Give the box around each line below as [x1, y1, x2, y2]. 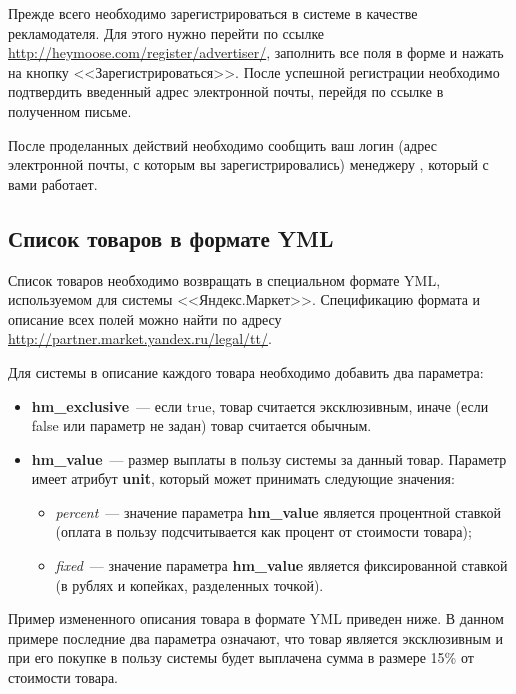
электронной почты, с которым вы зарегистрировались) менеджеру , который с [8, 154, 489, 175]
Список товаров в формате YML [8, 222, 334, 253]
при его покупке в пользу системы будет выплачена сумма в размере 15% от [8, 647, 474, 668]
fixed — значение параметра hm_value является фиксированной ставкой [55, 555, 508, 576]
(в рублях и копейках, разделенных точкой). [55, 574, 324, 595]
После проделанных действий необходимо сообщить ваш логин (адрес [8, 134, 437, 155]
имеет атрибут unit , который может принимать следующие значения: [31, 468, 455, 489]
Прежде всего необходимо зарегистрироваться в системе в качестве [8, 3, 418, 23]
